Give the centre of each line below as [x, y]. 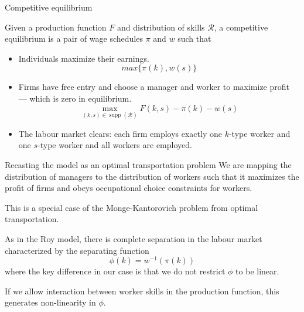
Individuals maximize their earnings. [84, 58]
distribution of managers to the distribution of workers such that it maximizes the [152, 176]
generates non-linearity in [50, 302]
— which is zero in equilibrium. [75, 98]
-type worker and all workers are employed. [115, 145]
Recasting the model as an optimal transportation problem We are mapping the [148, 164]
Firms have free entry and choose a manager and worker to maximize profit [154, 87]
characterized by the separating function [77, 250]
